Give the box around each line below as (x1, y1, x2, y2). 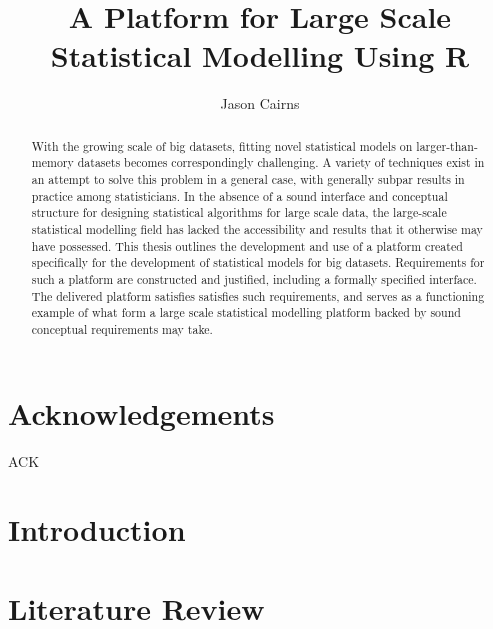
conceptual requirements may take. (31, 320, 213, 337)
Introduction (8, 509, 186, 550)
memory (31, 154, 74, 171)
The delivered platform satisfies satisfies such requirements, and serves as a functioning (31, 287, 485, 304)
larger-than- (416, 137, 478, 154)
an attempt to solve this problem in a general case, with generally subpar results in (31, 171, 465, 188)
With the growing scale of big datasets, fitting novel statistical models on (31, 137, 413, 154)
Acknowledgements (8, 392, 275, 433)
